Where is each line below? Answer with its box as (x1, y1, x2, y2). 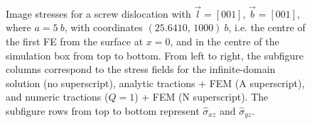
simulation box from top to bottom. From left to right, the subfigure (6, 47, 303, 62)
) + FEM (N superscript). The (134, 89, 269, 104)
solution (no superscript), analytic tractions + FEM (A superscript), (6, 75, 305, 90)
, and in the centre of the (170, 34, 279, 48)
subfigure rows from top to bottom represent (6, 103, 200, 118)
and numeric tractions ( (6, 89, 109, 104)
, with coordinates (64, 20, 143, 35)
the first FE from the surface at (6, 34, 144, 48)
